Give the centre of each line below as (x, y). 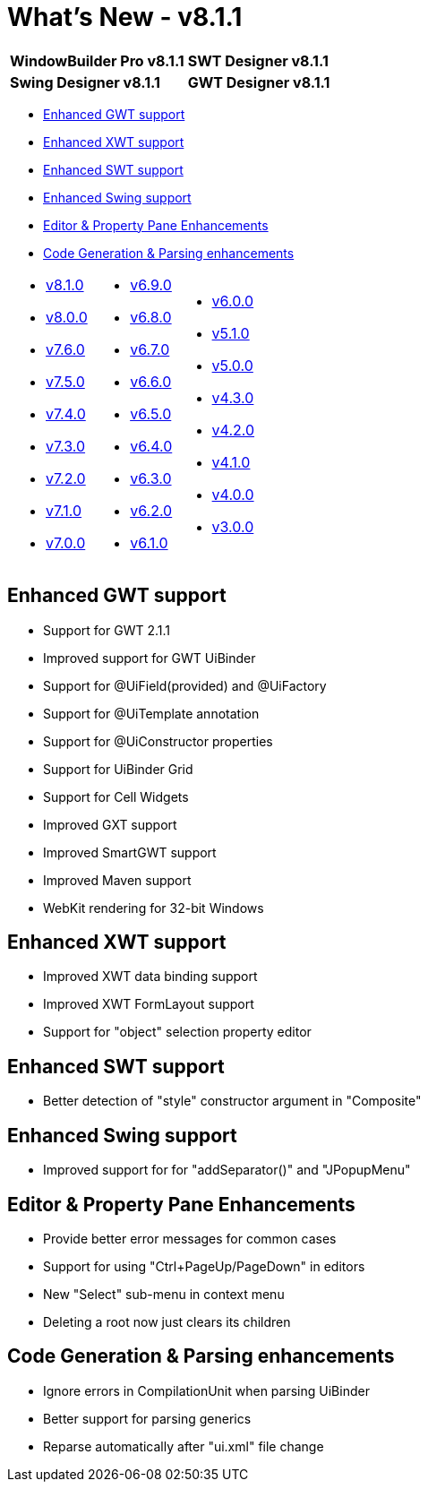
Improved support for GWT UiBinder (150, 658)
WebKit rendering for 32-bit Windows (154, 908)
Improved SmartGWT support (130, 852)
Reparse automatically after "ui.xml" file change (184, 1446)
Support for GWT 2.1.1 (107, 630)
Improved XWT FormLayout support (149, 1004)
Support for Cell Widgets (116, 796)
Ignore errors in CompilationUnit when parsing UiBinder (206, 1390)
